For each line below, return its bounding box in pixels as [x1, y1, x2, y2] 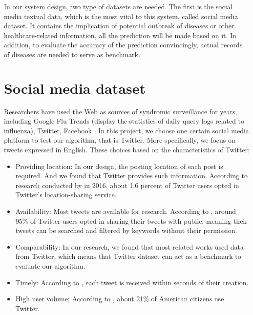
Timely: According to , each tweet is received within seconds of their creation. [15, 277, 249, 287]
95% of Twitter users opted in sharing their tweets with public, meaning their [15, 215, 248, 226]
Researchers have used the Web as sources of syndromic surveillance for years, [4, 106, 237, 116]
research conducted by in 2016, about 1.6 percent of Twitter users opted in [15, 180, 239, 190]
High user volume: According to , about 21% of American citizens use [15, 294, 224, 304]
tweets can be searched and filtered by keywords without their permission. [15, 225, 237, 235]
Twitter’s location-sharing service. [15, 189, 117, 200]
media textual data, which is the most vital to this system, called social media [4, 11, 238, 21]
